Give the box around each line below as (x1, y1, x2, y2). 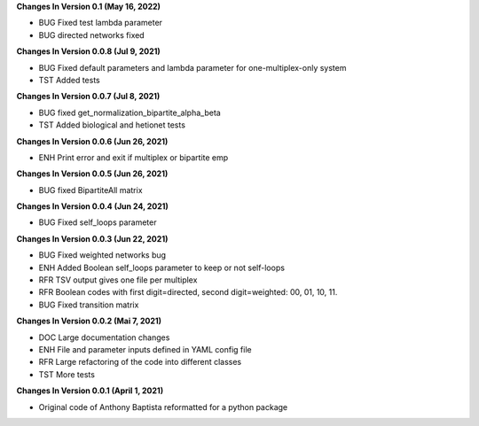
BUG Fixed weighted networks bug (38, 250, 167, 260)
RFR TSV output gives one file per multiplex (38, 275, 198, 285)
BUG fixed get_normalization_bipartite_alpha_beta (38, 107, 221, 118)
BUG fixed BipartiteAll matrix (38, 184, 143, 195)
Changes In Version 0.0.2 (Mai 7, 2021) (16, 315, 162, 327)
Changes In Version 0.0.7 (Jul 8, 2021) (16, 91, 161, 102)
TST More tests (38, 368, 95, 380)
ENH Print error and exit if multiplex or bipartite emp (38, 151, 229, 163)
